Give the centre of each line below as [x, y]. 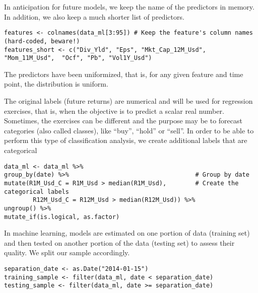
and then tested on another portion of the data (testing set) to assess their [119, 242]
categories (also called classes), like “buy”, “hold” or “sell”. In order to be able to [129, 130]
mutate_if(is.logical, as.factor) [62, 217]
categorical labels [37, 192]
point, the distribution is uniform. [56, 84]
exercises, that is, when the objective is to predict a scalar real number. [114, 111]
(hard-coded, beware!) [42, 41]
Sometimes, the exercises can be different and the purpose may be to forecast [123, 121]
